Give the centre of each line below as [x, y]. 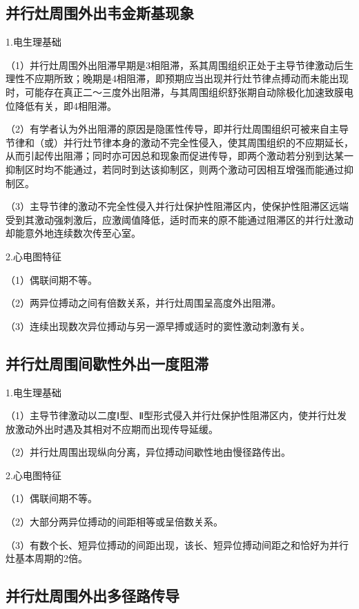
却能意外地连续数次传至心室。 [73, 233]
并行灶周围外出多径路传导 [93, 596]
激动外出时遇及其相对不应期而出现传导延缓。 [116, 428]
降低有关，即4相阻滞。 [66, 105]
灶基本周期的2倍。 [47, 558]
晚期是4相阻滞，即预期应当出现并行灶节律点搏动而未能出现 [215, 78]
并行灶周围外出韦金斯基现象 [100, 13]
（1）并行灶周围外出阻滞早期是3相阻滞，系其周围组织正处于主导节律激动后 [175, 65]
